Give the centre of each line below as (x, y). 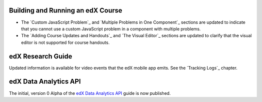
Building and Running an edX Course (65, 10)
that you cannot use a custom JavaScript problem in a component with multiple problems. (111, 29)
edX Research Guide (41, 56)
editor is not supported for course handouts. (65, 42)
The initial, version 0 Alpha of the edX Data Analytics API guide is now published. (90, 93)
